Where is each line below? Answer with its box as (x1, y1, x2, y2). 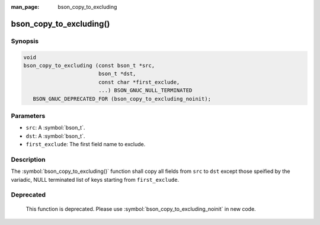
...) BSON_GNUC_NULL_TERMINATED (98, 87, 193, 94)
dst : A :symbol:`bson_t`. (25, 132, 85, 139)
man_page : (11, 4, 40, 10)
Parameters (11, 111, 46, 120)
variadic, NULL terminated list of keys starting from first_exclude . (11, 176, 180, 183)
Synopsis (11, 37, 39, 45)
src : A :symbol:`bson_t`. (25, 124, 85, 131)
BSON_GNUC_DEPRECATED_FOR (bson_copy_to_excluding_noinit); (33, 95, 212, 102)
